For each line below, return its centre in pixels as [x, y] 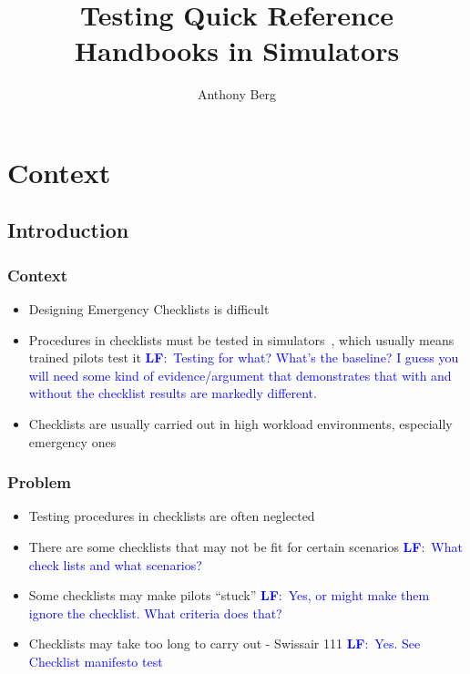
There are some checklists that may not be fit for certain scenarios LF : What [245, 547]
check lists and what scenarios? [115, 564]
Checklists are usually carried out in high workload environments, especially [240, 424]
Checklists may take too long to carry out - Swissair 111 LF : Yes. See [225, 643]
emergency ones [72, 441]
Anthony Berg [237, 94]
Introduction [68, 230]
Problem [39, 482]
